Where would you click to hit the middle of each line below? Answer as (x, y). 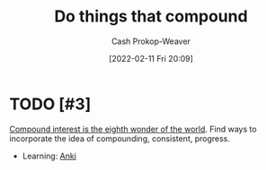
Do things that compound (151, 17)
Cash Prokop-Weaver (151, 41)
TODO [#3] (50, 104)
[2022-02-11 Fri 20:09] (151, 58)
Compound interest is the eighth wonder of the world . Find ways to (133, 129)
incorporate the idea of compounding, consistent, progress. (120, 138)
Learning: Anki (49, 156)
